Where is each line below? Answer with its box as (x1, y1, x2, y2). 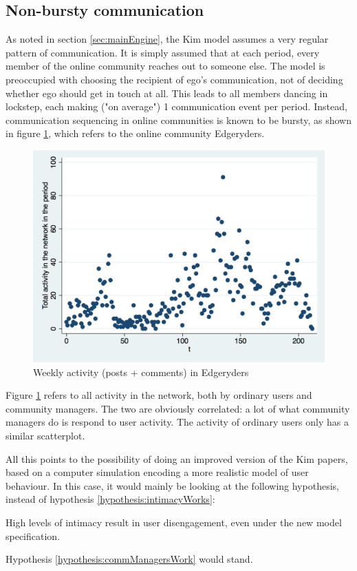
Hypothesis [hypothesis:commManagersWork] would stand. (6, 552, 253, 566)
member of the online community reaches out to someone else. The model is (6, 59, 325, 73)
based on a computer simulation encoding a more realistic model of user (6, 465, 309, 479)
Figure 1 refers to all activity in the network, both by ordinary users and (6, 388, 312, 402)
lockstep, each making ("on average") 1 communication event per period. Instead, (6, 99, 347, 114)
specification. (6, 528, 61, 543)
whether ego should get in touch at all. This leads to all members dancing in (6, 85, 328, 100)
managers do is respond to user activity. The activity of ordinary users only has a (6, 415, 349, 429)
